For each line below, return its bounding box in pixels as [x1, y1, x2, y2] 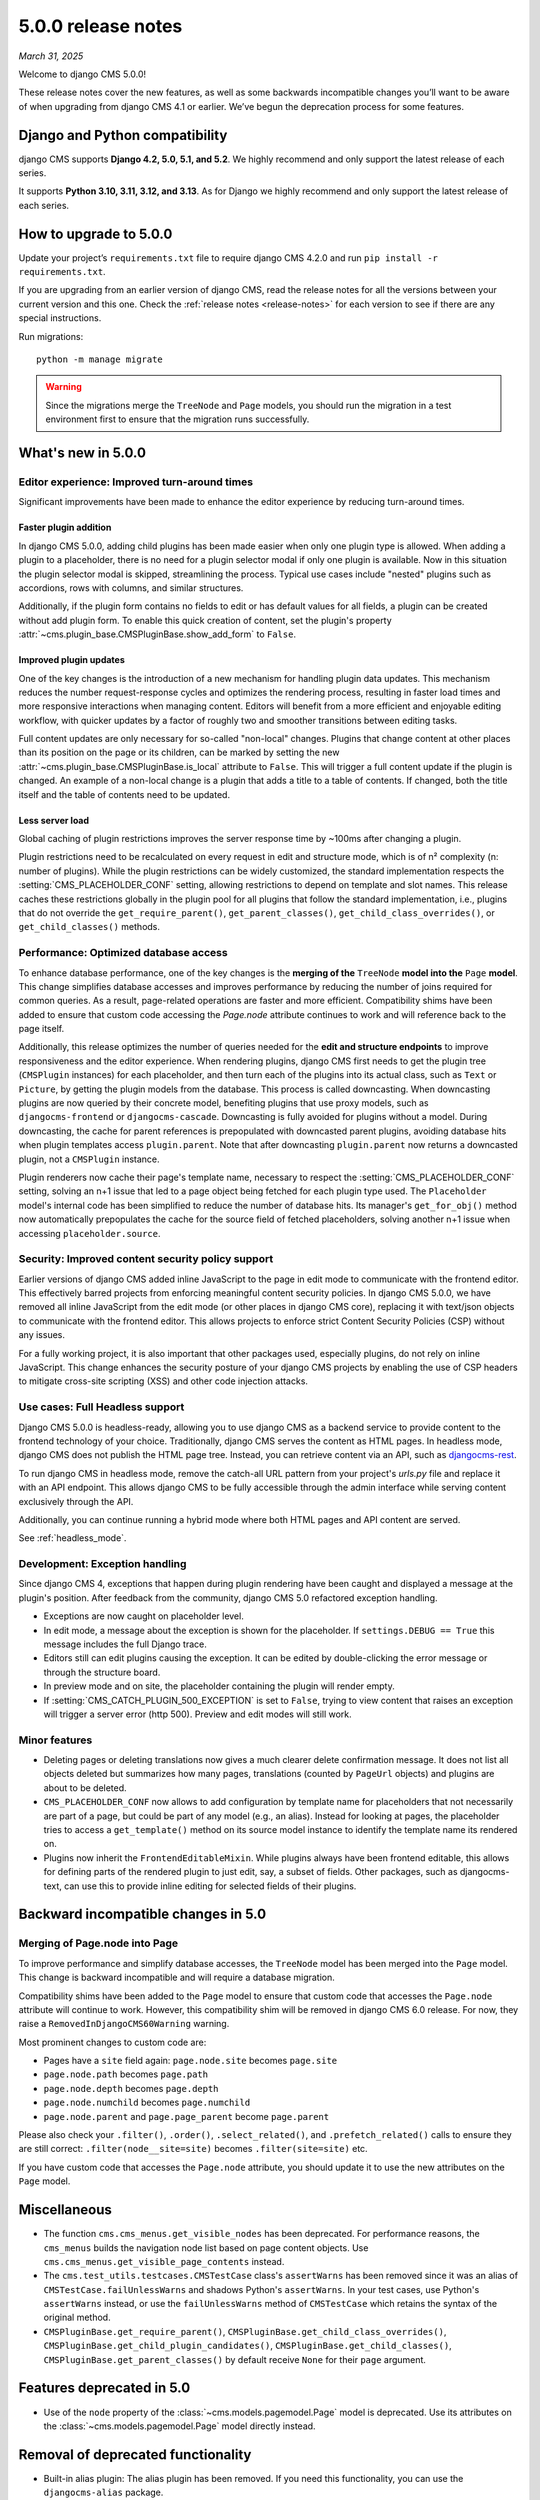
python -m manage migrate [36, 354, 164, 365]
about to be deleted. [43, 1781, 127, 1794]
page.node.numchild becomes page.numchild [43, 2096, 251, 2109]
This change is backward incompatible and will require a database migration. [18, 1971, 335, 1984]
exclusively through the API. [18, 1495, 134, 1507]
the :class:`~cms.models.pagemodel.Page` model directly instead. [43, 2420, 316, 2432]
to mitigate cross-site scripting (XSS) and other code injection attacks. [18, 1375, 309, 1387]
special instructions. [18, 312, 102, 324]
